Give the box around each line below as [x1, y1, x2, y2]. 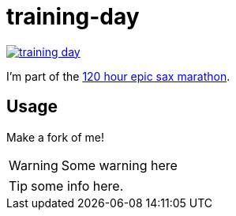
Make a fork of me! [6, 130, 105, 144]
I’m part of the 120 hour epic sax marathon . [6, 69, 230, 83]
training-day [6, 3, 140, 30]
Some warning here [61, 157, 178, 173]
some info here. [31, 177, 124, 194]
